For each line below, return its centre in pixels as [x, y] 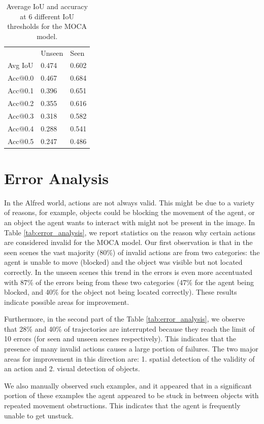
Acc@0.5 [21, 141]
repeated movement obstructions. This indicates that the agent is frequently [122, 405]
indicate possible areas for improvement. [67, 302]
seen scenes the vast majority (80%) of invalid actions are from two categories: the [132, 252]
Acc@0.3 [21, 115]
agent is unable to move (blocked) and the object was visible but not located [123, 262]
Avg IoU [21, 65]
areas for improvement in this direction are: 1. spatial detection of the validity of [129, 358]
